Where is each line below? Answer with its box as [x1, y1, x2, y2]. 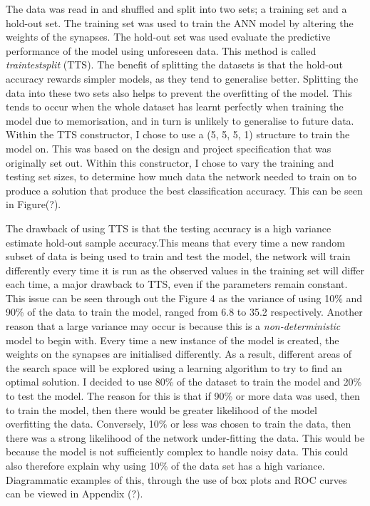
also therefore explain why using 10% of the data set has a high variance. [6, 458, 325, 473]
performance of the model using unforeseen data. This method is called [6, 43, 317, 58]
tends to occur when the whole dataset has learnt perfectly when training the [6, 99, 344, 114]
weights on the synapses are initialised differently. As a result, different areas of [6, 346, 351, 361]
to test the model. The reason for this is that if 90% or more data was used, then [6, 388, 360, 403]
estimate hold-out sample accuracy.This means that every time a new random [6, 234, 345, 249]
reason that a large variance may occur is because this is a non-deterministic [6, 319, 341, 334]
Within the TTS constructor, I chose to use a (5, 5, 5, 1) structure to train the [6, 127, 350, 142]
